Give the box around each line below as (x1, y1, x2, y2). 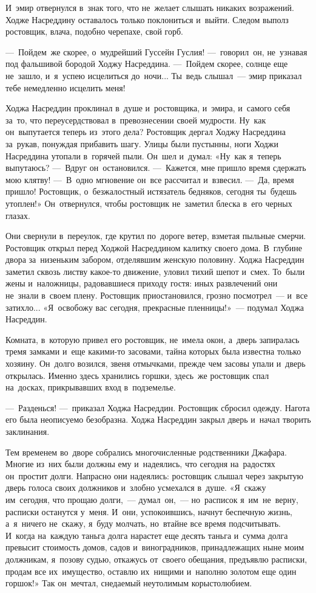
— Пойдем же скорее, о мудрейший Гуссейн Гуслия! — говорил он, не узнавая (5, 45, 308, 58)
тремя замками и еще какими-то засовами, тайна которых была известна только (5, 345, 301, 358)
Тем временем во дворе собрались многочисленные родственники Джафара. (5, 445, 287, 458)
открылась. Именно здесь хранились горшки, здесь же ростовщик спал (5, 369, 269, 381)
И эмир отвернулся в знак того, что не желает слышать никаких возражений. (5, 1, 294, 13)
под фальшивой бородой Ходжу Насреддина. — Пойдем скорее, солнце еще (5, 57, 288, 70)
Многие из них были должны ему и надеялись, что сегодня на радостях (5, 457, 275, 470)
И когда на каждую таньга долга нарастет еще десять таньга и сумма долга (5, 529, 288, 541)
